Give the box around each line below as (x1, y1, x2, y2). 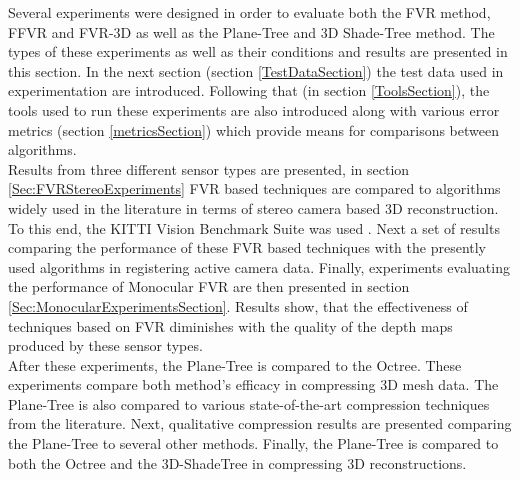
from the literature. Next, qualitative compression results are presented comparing (8, 413, 512, 434)
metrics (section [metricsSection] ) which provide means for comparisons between (8, 119, 500, 140)
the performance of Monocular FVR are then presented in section (8, 276, 410, 297)
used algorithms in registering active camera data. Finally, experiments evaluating (8, 256, 510, 277)
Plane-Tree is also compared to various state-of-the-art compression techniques (8, 393, 490, 414)
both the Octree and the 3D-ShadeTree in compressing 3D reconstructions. (8, 452, 467, 473)
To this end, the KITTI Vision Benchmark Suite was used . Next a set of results (8, 217, 500, 238)
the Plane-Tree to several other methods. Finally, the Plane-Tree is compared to (8, 433, 499, 454)
